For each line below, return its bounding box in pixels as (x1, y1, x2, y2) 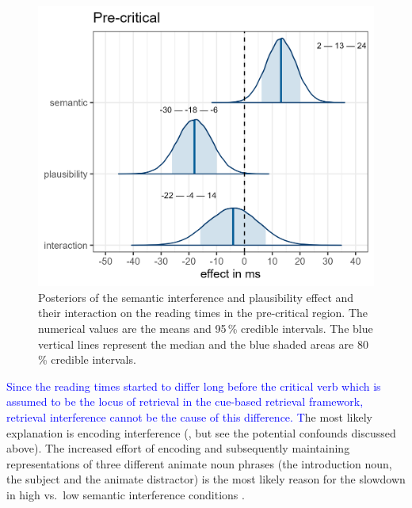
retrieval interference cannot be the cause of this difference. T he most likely (6, 408, 372, 425)
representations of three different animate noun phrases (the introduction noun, (6, 455, 392, 472)
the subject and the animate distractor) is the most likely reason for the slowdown (6, 471, 406, 487)
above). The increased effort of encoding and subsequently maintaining (6, 440, 350, 456)
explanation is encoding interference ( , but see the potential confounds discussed (6, 424, 396, 441)
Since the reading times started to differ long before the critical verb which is (6, 377, 381, 394)
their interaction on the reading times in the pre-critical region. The (38, 304, 368, 321)
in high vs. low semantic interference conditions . (6, 486, 245, 502)
